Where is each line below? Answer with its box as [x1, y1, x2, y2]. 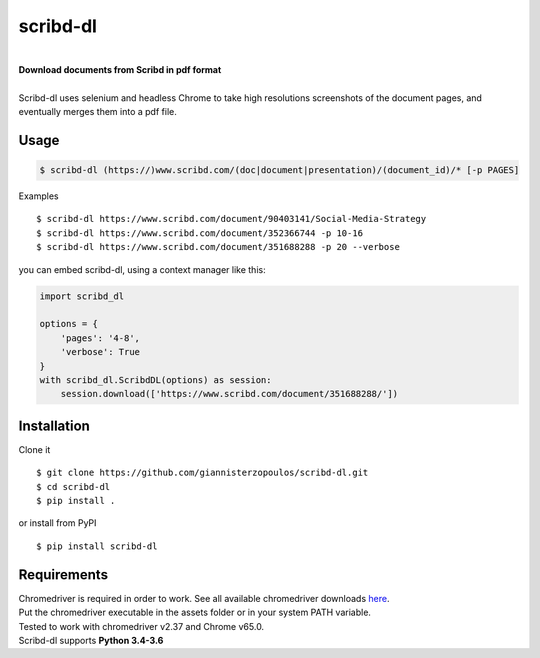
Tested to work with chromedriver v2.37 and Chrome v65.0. [18, 620, 265, 632]
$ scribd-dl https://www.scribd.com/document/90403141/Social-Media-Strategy [36, 213, 427, 225]
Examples [18, 190, 59, 202]
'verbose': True [60, 346, 140, 358]
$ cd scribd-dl [36, 481, 111, 492]
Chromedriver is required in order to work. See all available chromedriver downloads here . [18, 592, 390, 604]
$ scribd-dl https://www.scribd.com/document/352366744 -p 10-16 [36, 227, 364, 239]
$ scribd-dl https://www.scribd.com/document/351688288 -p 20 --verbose [36, 241, 400, 253]
